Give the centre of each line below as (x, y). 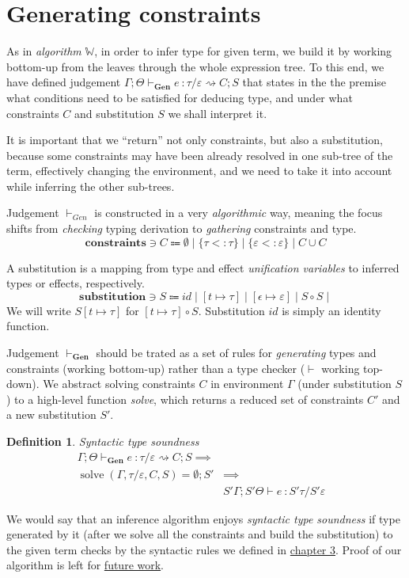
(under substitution (345, 384)
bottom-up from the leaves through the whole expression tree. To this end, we (195, 66)
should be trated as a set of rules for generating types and (236, 353)
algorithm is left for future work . (85, 565)
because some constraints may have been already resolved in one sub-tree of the (200, 155)
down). (23, 384)
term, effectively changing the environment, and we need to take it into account (199, 171)
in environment (247, 384)
